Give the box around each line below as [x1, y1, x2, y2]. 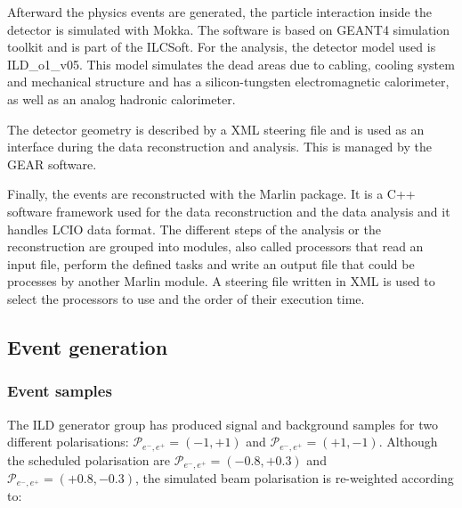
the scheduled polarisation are [7, 450, 171, 469]
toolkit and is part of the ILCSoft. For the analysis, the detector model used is [7, 37, 436, 56]
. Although [378, 432, 438, 451]
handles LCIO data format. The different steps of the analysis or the [7, 219, 381, 238]
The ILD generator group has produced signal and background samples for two [7, 414, 438, 433]
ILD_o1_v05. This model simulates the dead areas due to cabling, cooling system [7, 54, 455, 73]
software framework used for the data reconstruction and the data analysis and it [7, 201, 450, 220]
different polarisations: [7, 432, 129, 451]
